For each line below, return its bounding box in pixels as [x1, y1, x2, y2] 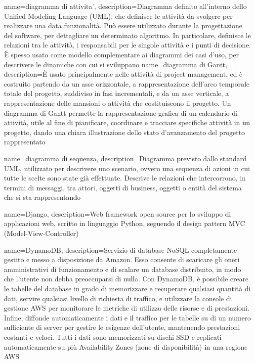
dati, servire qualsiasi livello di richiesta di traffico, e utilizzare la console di [4, 293, 232, 303]
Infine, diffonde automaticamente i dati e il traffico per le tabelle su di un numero [4, 312, 251, 322]
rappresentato [4, 136, 45, 147]
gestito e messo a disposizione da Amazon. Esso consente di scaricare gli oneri [4, 254, 240, 265]
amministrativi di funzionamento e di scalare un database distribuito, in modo [4, 264, 241, 274]
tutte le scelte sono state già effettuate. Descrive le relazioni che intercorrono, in [4, 173, 246, 183]
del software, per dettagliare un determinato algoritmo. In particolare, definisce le [4, 30, 251, 40]
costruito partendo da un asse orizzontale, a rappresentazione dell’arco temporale [4, 78, 250, 89]
